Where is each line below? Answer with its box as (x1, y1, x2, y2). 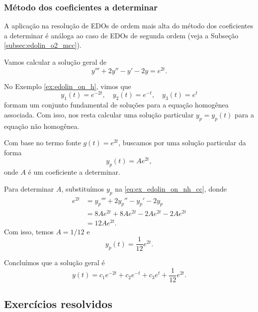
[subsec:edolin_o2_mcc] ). (4, 40, 82, 50)
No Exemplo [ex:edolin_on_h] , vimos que (4, 81, 131, 91)
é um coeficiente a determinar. (28, 167, 120, 177)
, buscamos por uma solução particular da (118, 137, 246, 148)
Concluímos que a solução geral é (4, 257, 105, 268)
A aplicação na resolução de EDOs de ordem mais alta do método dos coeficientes (4, 20, 254, 31)
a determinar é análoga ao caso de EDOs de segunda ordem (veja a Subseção (4, 30, 239, 40)
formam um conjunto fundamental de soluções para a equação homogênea (4, 100, 229, 110)
